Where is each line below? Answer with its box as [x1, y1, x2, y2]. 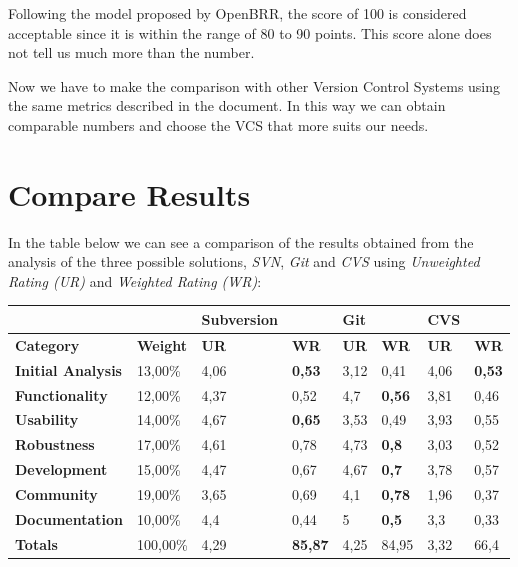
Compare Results [8, 173, 251, 214]
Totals [15, 533, 58, 554]
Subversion [201, 308, 278, 329]
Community [15, 483, 98, 504]
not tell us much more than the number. [8, 42, 255, 63]
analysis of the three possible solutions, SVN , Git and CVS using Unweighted [8, 251, 480, 272]
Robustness [15, 434, 95, 455]
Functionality [15, 384, 108, 405]
